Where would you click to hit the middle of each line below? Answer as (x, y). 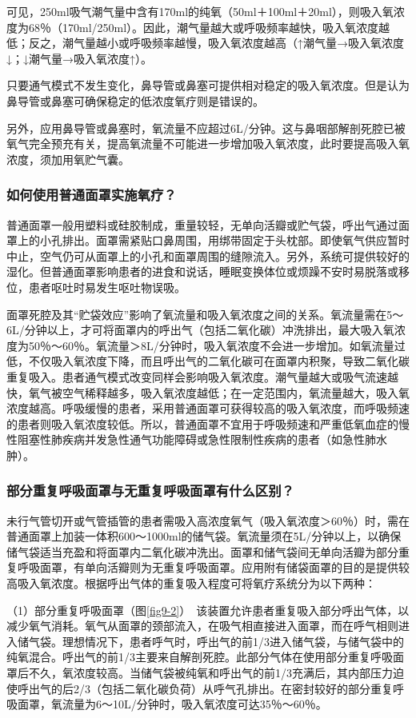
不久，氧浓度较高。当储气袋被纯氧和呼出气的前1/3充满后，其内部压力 (210, 673)
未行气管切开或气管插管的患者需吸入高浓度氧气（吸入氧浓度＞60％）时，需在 (208, 520)
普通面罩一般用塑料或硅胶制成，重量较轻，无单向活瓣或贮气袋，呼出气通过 (202, 224)
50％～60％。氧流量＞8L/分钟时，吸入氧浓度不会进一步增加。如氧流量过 (217, 345)
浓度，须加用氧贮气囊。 (68, 159)
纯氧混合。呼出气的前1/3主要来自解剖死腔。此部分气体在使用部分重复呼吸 (200, 657)
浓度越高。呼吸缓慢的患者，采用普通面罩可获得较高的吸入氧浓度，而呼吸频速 (208, 408)
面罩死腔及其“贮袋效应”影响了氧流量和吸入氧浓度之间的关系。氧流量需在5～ (205, 314)
